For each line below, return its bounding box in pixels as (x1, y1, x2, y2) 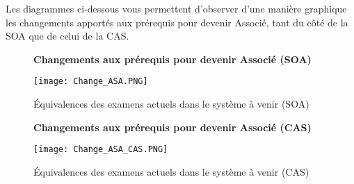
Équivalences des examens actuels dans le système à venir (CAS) (33, 164, 309, 178)
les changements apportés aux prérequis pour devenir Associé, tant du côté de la (6, 15, 348, 29)
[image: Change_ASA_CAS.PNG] (33, 144, 168, 155)
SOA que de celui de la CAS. (6, 28, 129, 43)
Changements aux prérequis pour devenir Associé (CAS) (33, 119, 312, 134)
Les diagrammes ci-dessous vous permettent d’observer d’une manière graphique (6, 1, 347, 15)
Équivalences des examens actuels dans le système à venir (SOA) (33, 97, 309, 111)
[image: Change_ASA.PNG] (33, 76, 148, 87)
